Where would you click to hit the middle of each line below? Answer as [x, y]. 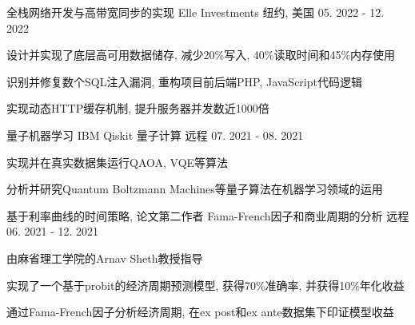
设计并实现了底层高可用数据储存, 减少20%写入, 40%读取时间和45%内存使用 [201, 55]
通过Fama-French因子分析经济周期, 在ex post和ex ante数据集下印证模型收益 [200, 312]
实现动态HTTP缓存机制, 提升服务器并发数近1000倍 [138, 108]
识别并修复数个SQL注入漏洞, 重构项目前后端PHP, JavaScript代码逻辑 [184, 81]
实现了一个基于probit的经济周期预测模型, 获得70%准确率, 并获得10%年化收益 [206, 285]
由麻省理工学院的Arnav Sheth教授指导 [105, 258]
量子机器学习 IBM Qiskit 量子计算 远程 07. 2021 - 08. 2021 [155, 135]
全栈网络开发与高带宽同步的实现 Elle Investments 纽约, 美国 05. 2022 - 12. [196, 12]
